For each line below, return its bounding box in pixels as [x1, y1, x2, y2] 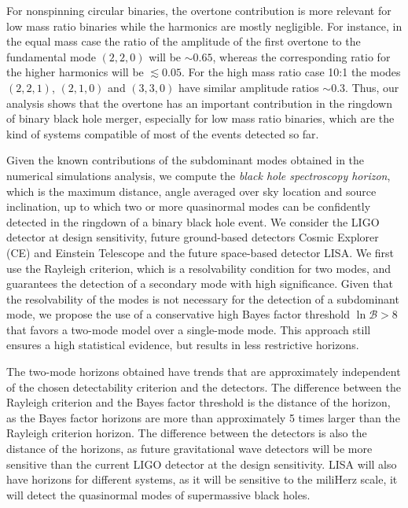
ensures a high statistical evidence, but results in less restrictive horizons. [6, 337, 359, 353]
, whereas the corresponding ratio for [212, 48, 391, 64]
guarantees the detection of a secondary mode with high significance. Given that [6, 275, 393, 292]
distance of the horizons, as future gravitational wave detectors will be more [6, 440, 373, 457]
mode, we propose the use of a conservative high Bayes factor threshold [6, 306, 351, 322]
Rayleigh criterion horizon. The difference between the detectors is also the [6, 425, 367, 441]
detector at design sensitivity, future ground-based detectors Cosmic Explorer [6, 229, 379, 245]
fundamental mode [6, 48, 96, 64]
